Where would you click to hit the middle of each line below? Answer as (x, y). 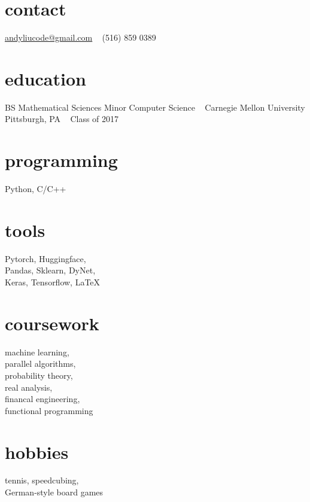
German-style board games (54, 492)
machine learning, (37, 352)
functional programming (49, 410)
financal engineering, (42, 399)
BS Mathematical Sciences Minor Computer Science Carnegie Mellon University (155, 107)
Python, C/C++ (36, 189)
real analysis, (29, 387)
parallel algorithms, (40, 363)
